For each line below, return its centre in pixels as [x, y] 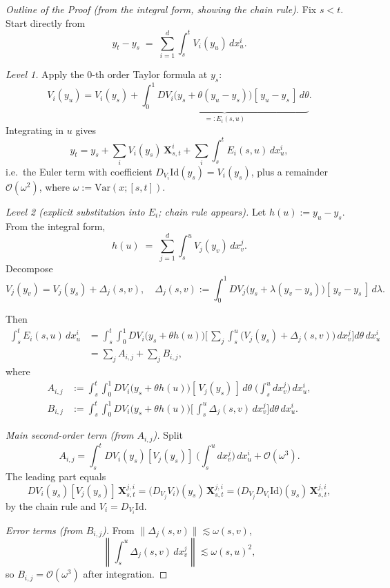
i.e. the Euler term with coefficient [79, 171]
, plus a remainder [290, 171]
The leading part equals [56, 476]
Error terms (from [44, 530]
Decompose [29, 268]
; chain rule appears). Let [212, 211]
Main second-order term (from [70, 435]
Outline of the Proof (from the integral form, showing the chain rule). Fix [161, 9]
